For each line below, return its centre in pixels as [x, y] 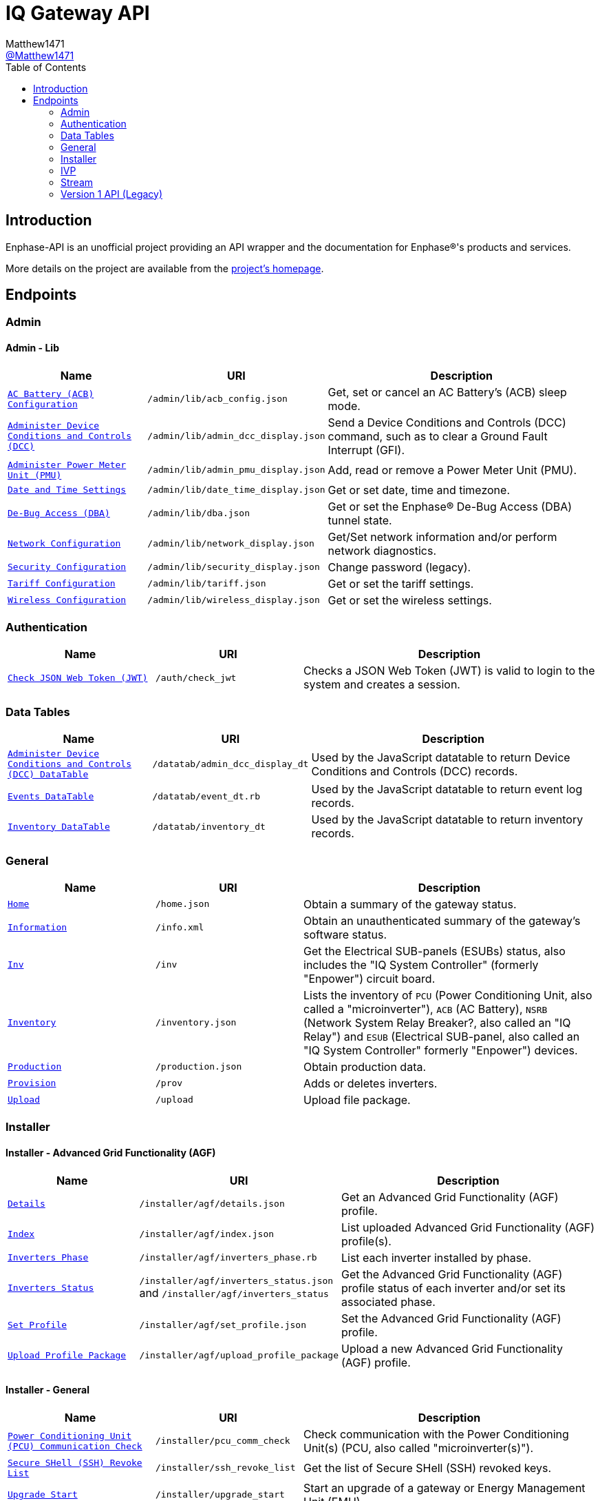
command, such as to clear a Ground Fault [438, 436]
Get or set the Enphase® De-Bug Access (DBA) [450, 506]
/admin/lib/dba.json [199, 513]
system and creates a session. [382, 685]
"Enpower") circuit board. [369, 978]
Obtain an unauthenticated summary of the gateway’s [442, 920]
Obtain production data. [365, 1066]
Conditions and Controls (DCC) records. [415, 771]
